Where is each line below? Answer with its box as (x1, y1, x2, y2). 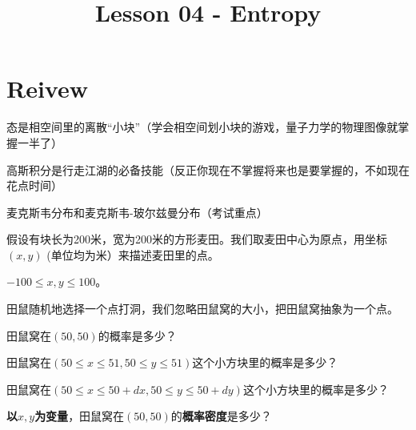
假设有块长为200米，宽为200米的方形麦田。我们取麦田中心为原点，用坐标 (6, 231, 387, 247)
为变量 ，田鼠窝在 (34, 408, 125, 424)
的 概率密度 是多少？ (170, 408, 272, 424)
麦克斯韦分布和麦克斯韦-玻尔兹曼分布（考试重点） (6, 203, 268, 220)
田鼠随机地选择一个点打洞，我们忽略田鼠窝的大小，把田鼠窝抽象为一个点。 (6, 300, 398, 317)
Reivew (6, 72, 88, 105)
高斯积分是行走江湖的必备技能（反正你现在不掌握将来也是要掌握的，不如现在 (6, 161, 410, 178)
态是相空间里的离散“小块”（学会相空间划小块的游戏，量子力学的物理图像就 (6, 119, 398, 135)
